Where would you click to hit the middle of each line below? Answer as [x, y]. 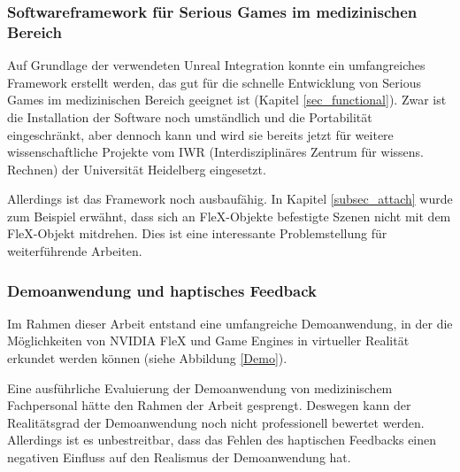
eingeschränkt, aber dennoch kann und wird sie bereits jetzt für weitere [200, 134]
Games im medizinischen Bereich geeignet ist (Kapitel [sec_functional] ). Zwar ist [227, 100]
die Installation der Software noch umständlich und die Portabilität [190, 116]
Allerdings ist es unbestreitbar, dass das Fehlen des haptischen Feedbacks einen [222, 440]
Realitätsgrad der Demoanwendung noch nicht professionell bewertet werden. [216, 422]
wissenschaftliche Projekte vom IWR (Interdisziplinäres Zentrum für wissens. [215, 152]
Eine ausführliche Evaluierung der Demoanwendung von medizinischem [200, 387]
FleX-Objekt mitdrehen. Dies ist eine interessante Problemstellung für [197, 233]
